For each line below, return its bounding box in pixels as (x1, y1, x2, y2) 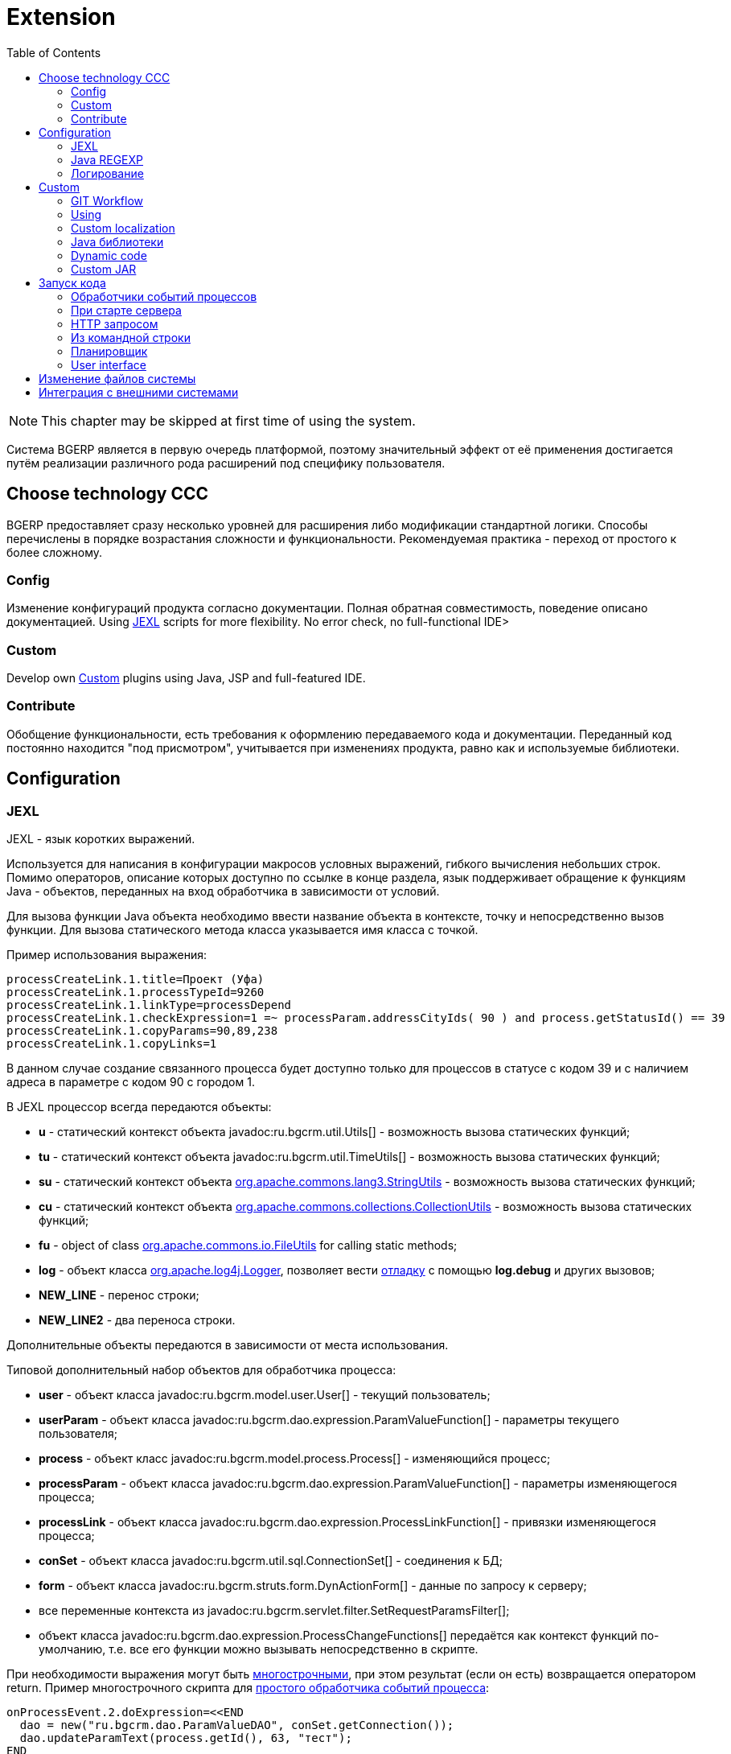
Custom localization (71, 220, 175, 235)
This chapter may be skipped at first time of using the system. (41, 412, 416, 429)
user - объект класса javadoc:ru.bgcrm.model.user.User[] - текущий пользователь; (39, 1388, 491, 1402)
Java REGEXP (71, 152, 144, 167)
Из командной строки (71, 330, 191, 344)
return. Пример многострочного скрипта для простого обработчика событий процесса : (6, 1681, 490, 1695)
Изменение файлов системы (39, 371, 196, 385)
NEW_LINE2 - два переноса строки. (39, 1313, 236, 1328)
